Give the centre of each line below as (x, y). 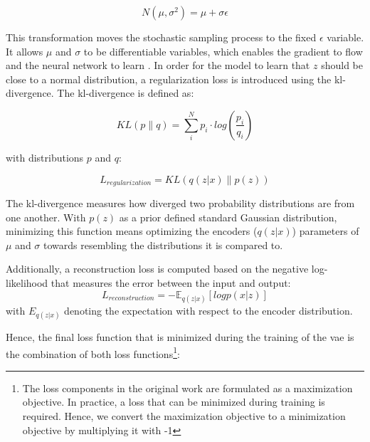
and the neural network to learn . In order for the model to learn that (158, 65)
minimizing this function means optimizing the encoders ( (132, 231)
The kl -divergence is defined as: (126, 93)
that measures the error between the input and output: (171, 282)
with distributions (45, 157)
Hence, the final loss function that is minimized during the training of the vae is (180, 336)
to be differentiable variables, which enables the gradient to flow (223, 51)
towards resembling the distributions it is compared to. (163, 244)
